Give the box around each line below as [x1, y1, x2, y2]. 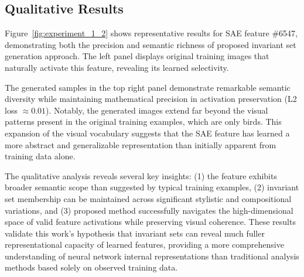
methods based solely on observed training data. [5, 261, 178, 273]
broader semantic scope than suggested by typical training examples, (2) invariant [5, 181, 299, 193]
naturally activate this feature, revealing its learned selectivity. [5, 61, 229, 73]
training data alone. [5, 150, 76, 162]
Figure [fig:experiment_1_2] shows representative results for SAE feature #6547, [5, 27, 298, 39]
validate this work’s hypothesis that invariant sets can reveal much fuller [5, 227, 265, 239]
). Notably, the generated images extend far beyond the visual [46, 104, 268, 116]
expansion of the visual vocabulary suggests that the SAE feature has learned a [5, 126, 290, 139]
